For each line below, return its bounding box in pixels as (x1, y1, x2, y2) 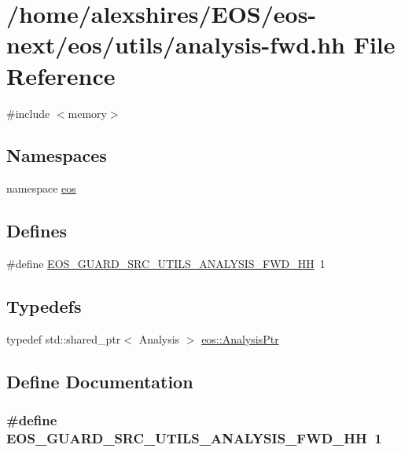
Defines (6, 219, 68, 243)
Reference (6, 59, 116, 91)
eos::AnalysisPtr (201, 330, 279, 347)
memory (68, 105, 107, 121)
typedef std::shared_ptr (6, 330, 121, 347)
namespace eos (6, 180, 76, 197)
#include (6, 105, 50, 121)
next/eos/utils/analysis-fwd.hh (6, 28, 345, 61)
